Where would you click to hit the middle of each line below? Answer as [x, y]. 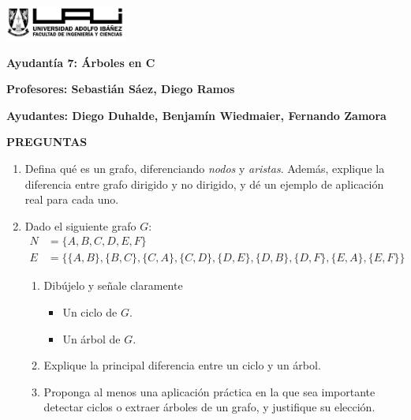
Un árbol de [92, 338]
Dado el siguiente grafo [80, 225]
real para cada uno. [72, 199]
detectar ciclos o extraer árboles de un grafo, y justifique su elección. [209, 407]
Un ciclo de [90, 311]
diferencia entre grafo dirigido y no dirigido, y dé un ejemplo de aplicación [204, 184]
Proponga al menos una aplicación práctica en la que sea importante [209, 391]
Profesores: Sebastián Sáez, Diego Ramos [121, 89]
